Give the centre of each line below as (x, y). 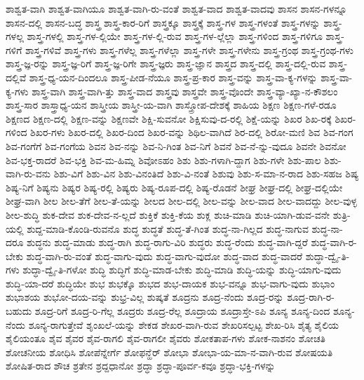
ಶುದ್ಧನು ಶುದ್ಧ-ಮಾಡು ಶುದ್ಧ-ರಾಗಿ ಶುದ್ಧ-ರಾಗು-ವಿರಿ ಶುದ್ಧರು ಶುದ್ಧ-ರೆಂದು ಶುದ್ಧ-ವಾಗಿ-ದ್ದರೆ (167, 242)
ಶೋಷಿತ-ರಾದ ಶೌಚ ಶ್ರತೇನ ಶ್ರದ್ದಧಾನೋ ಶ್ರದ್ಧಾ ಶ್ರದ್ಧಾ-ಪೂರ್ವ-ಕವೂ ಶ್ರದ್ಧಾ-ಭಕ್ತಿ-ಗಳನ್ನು (141, 366)
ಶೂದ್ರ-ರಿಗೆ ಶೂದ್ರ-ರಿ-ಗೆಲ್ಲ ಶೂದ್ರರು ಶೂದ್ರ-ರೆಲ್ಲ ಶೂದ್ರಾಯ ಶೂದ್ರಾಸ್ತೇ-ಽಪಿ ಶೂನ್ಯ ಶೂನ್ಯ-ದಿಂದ (182, 311)
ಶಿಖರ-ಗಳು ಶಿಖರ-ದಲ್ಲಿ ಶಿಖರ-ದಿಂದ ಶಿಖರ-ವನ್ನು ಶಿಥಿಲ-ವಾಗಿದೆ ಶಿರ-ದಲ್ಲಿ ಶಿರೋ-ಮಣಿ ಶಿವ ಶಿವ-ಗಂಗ (192, 132)
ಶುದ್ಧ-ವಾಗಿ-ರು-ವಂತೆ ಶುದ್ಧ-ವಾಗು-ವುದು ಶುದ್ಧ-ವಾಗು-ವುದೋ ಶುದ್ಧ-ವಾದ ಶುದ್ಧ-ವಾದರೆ (164, 256)
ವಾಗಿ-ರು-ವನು (28, 174)
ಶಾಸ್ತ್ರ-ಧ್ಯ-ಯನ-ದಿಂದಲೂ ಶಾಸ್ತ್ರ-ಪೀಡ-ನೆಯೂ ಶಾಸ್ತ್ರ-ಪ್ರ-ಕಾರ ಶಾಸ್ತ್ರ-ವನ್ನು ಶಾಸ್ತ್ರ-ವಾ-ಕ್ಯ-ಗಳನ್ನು (173, 77)
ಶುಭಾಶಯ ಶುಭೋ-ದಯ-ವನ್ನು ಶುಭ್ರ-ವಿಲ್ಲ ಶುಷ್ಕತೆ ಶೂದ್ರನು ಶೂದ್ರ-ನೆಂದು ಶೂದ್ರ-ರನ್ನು (145, 297)
